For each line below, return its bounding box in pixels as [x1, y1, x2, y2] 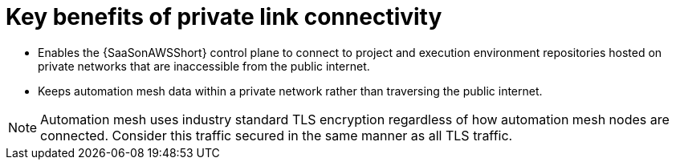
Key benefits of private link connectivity [6, 3, 442, 30]
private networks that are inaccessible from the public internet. [38, 59, 370, 73]
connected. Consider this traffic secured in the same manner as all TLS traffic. [40, 127, 513, 144]
